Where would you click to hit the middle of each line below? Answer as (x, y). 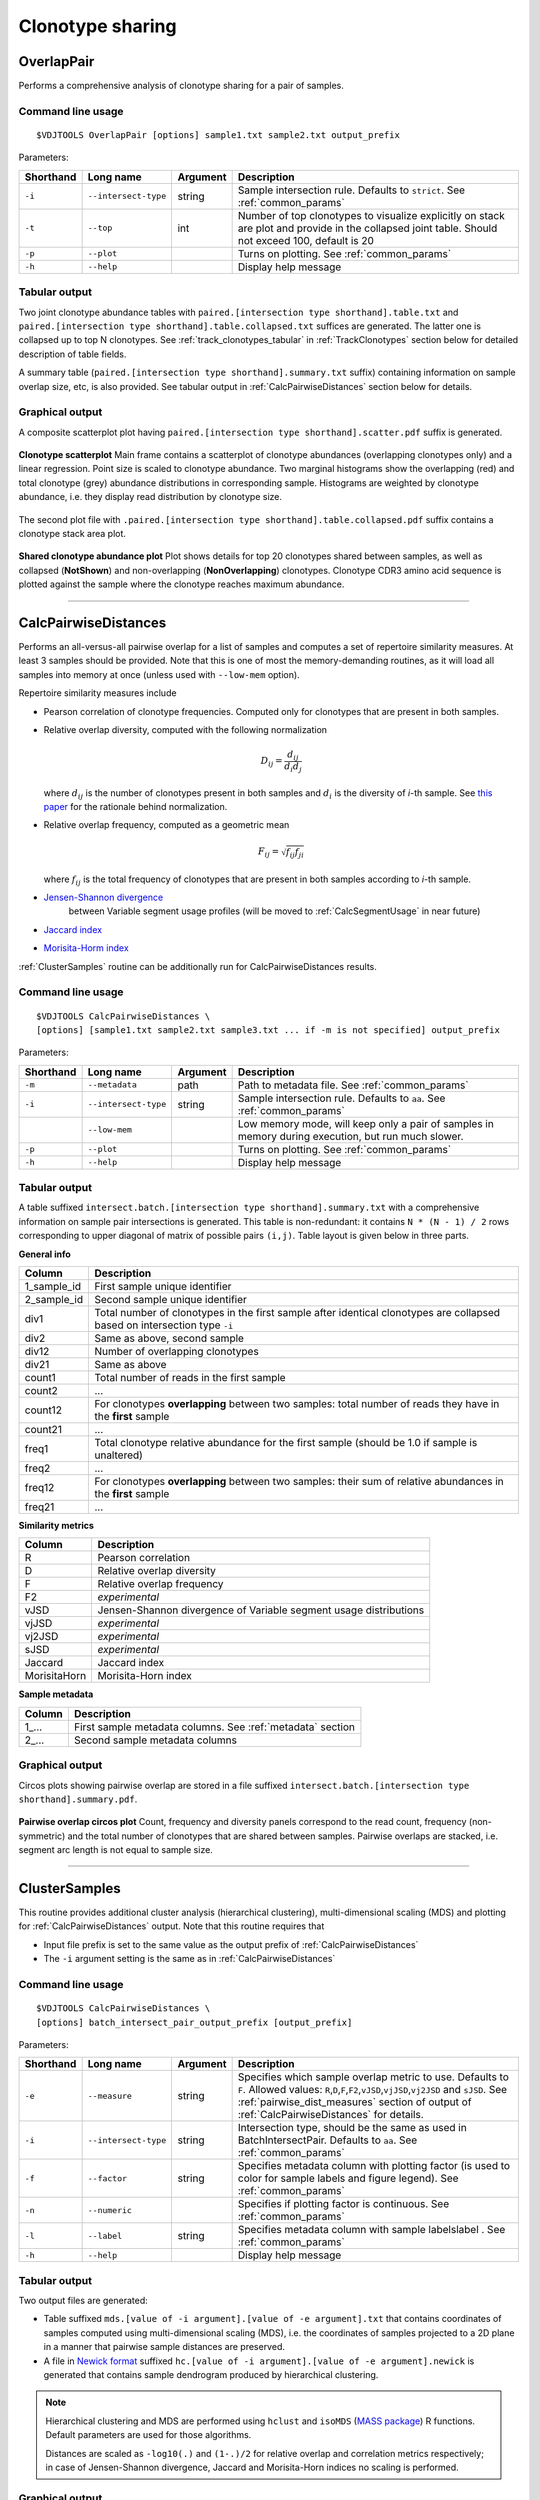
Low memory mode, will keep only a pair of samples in (365, 1123)
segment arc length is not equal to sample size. (116, 1850)
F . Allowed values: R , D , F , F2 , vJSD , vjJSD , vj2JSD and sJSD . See (372, 2090)
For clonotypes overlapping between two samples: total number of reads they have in (297, 1403)
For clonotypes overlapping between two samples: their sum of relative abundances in (299, 1481)
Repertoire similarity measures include (97, 693)
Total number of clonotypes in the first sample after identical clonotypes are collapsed (297, 1312)
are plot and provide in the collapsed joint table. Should (367, 228)
